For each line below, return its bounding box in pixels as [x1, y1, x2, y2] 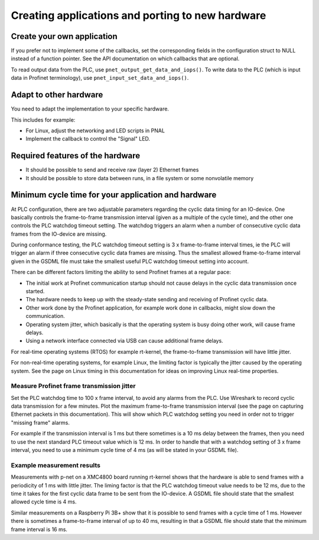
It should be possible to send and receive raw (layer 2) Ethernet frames [25, 166, 199, 174]
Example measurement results [11, 461, 100, 469]
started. [25, 288, 45, 295]
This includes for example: [11, 116, 76, 123]
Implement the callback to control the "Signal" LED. [25, 135, 151, 142]
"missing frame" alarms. [11, 419, 70, 426]
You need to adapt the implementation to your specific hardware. [11, 105, 170, 112]
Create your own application [11, 31, 118, 41]
